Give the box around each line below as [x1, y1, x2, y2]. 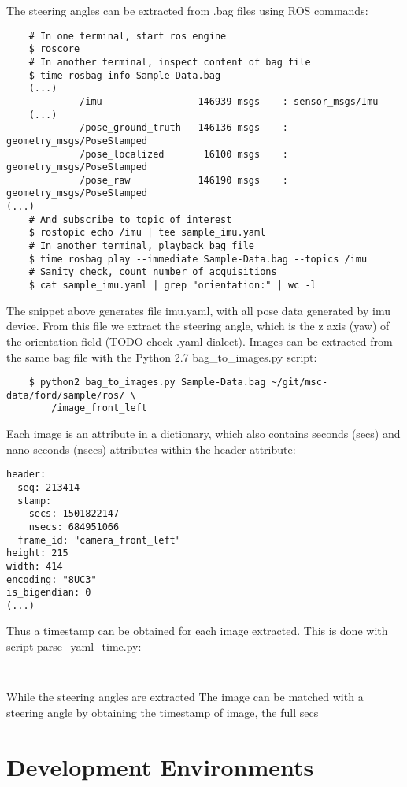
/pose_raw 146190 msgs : [80, 174, 288, 186]
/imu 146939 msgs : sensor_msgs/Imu [80, 95, 379, 107]
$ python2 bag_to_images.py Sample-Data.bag [28, 377, 266, 388]
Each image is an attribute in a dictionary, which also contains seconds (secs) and [6, 425, 401, 442]
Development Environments [6, 750, 314, 782]
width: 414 [6, 560, 63, 572]
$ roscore [28, 43, 80, 55]
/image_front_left [51, 403, 147, 414]
